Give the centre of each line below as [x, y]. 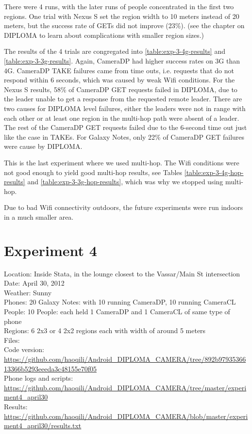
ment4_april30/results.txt [43, 426]
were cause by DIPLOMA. [43, 146]
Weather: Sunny [28, 292]
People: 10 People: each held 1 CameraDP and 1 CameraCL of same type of [117, 311]
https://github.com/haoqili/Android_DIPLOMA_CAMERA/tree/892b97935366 [125, 359]
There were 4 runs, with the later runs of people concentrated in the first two [119, 6]
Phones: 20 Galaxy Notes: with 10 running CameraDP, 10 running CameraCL [120, 302]
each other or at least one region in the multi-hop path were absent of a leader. [122, 118]
